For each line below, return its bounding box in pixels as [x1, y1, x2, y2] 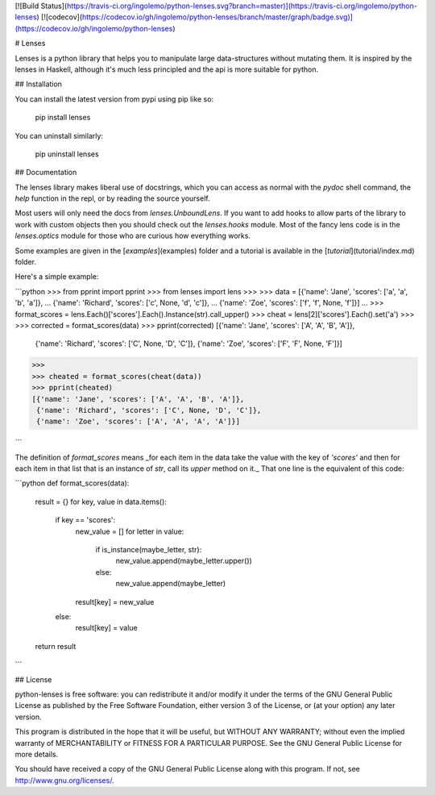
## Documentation [14, 168, 77, 177]
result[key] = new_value [75, 597, 155, 606]
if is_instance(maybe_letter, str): [95, 545, 202, 555]
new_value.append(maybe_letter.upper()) [115, 556, 253, 566]
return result [35, 641, 77, 651]
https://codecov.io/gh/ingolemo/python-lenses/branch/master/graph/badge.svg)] [81, 12, 354, 22]
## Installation [14, 79, 62, 89]
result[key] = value [75, 623, 139, 633]
